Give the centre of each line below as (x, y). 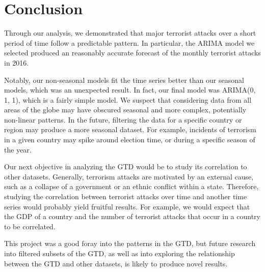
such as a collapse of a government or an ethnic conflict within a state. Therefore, (131, 186)
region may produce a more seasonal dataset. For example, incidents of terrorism (130, 129)
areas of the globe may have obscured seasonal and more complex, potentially (125, 110)
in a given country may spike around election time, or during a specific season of (130, 140)
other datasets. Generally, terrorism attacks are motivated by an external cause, (129, 176)
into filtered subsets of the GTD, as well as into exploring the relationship (120, 253)
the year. (18, 149)
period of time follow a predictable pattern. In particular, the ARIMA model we (129, 42)
